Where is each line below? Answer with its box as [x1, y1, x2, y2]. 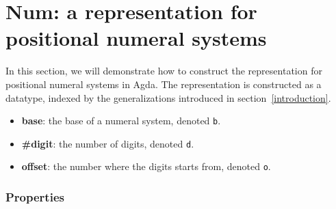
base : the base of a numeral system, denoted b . [21, 113, 221, 128]
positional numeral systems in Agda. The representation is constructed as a [5, 76, 322, 91]
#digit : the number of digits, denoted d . [21, 136, 194, 150]
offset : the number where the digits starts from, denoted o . [21, 159, 271, 173]
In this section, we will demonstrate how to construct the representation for [5, 64, 322, 78]
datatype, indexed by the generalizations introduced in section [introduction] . [5, 90, 331, 104]
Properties [5, 188, 64, 205]
